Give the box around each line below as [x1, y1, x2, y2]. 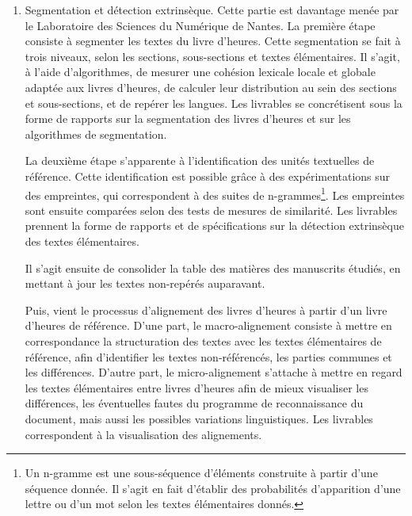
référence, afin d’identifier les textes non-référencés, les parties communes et [25, 348, 392, 365]
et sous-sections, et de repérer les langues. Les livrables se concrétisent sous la [25, 94, 402, 111]
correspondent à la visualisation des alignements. [25, 426, 262, 442]
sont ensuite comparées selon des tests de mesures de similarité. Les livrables [25, 201, 398, 218]
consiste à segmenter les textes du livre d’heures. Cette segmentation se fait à [25, 32, 401, 49]
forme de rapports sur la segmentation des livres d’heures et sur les [25, 110, 351, 127]
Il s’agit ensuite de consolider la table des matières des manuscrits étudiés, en [25, 259, 401, 276]
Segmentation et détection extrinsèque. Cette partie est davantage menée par [25, 2, 399, 17]
